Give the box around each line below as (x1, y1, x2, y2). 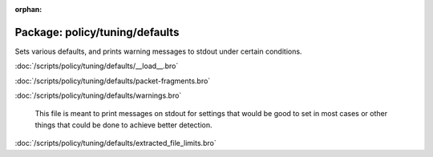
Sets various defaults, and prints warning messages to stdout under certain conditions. (14, 46, 302, 56)
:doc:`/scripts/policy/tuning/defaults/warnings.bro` (14, 91, 182, 100)
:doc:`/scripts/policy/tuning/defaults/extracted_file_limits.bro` (14, 139, 216, 148)
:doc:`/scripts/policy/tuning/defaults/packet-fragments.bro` (14, 76, 211, 86)
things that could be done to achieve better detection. (34, 120, 212, 130)
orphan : (14, 5, 42, 14)
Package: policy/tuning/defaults (14, 25, 180, 39)
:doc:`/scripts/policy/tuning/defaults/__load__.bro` (14, 61, 179, 71)
